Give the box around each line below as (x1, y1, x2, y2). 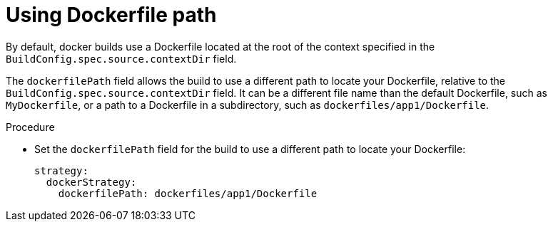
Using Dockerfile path (6, 3, 217, 27)
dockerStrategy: (46, 176, 137, 188)
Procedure (6, 120, 55, 133)
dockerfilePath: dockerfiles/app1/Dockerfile (58, 187, 318, 199)
